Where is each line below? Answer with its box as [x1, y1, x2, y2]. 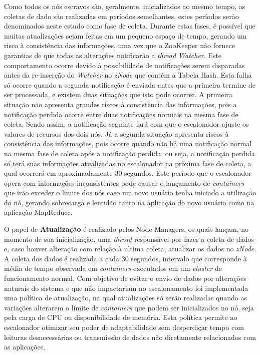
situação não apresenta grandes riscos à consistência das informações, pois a [4, 99, 237, 109]
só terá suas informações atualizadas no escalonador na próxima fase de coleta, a [4, 158, 251, 168]
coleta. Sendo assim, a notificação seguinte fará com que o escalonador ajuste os [4, 119, 249, 129]
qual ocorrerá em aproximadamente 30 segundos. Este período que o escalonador [4, 168, 251, 178]
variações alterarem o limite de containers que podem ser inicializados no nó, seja [4, 302, 254, 312]
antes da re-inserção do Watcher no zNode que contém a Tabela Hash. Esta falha [4, 70, 252, 80]
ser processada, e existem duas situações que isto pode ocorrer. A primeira [4, 89, 232, 100]
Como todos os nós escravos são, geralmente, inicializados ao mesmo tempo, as [4, 1, 245, 11]
